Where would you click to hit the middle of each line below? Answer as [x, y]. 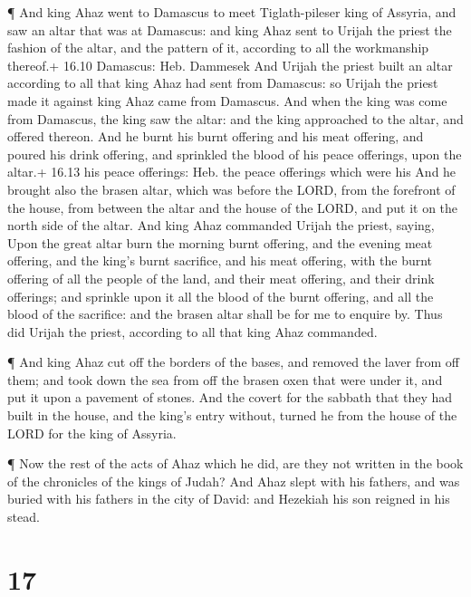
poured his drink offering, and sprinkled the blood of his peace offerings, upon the [235, 154]
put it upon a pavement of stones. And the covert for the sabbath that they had [230, 397]
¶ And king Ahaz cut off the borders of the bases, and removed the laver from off [233, 362]
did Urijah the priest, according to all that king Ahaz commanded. [192, 331]
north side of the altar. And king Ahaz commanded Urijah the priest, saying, [221, 225]
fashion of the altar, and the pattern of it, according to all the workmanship [218, 48]
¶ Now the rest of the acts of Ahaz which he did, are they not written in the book [235, 463]
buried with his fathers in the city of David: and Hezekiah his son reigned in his [229, 499]
